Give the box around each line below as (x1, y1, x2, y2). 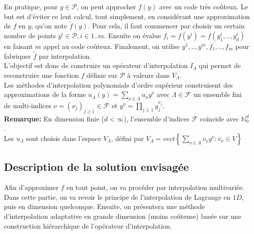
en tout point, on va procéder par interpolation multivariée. (66, 182, 245, 192)
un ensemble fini (193, 89, 242, 99)
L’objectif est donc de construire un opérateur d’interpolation (4, 60, 188, 70)
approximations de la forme (4, 89, 86, 99)
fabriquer (4, 50, 31, 61)
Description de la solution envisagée (4, 159, 189, 174)
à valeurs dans (127, 70, 170, 80)
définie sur (86, 70, 118, 80)
